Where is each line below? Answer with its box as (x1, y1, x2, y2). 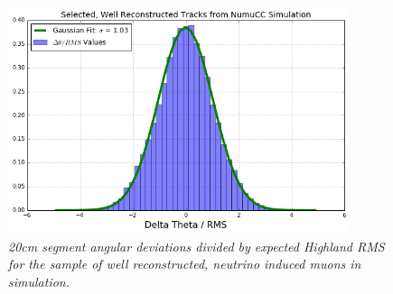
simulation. (8, 271, 70, 290)
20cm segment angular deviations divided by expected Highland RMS (8, 236, 385, 255)
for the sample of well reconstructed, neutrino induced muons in (8, 254, 361, 273)
